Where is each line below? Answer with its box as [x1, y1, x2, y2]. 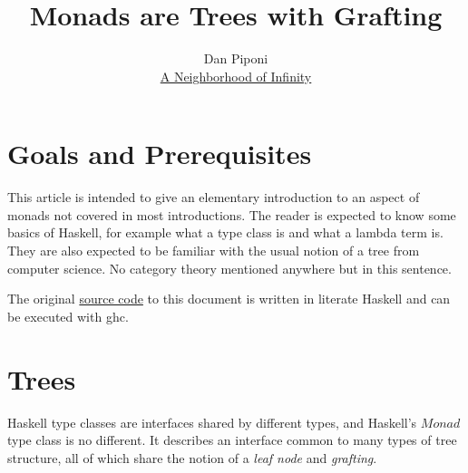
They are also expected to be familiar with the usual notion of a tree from [7, 241, 420, 260]
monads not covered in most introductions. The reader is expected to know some [7, 205, 456, 224]
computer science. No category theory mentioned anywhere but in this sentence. [7, 258, 452, 277]
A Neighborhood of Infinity [160, 66, 312, 85]
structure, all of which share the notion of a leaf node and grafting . [7, 448, 377, 467]
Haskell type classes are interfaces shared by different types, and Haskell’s [7, 412, 417, 431]
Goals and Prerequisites [7, 135, 312, 172]
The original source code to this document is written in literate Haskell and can [7, 289, 451, 308]
